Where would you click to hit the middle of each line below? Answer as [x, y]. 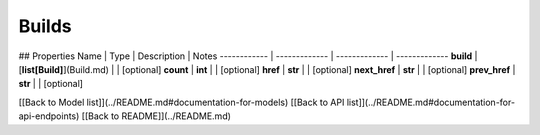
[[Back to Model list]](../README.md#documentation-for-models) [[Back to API [181, 102]
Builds [45, 26]
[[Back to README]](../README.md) [156, 116]
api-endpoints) [49, 116]
